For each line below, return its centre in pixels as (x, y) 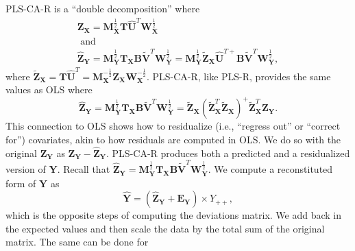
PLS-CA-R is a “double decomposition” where (103, 8)
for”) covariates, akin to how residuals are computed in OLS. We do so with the (173, 139)
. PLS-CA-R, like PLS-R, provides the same (238, 76)
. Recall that (84, 169)
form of (21, 183)
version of (26, 169)
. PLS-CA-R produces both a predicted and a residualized (228, 153)
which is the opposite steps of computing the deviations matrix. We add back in (174, 215)
